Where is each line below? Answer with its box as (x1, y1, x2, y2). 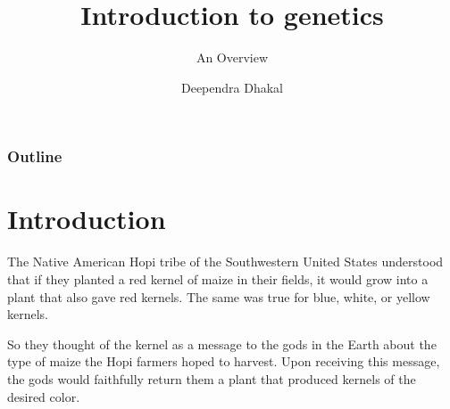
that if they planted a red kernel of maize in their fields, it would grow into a (7, 269, 429, 288)
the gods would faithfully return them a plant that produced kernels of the (7, 369, 416, 388)
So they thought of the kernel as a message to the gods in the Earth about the (7, 334, 437, 353)
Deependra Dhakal (180, 78, 283, 96)
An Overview (196, 48, 269, 67)
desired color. (7, 387, 80, 405)
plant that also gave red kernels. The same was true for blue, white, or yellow (7, 287, 430, 306)
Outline (7, 145, 62, 168)
